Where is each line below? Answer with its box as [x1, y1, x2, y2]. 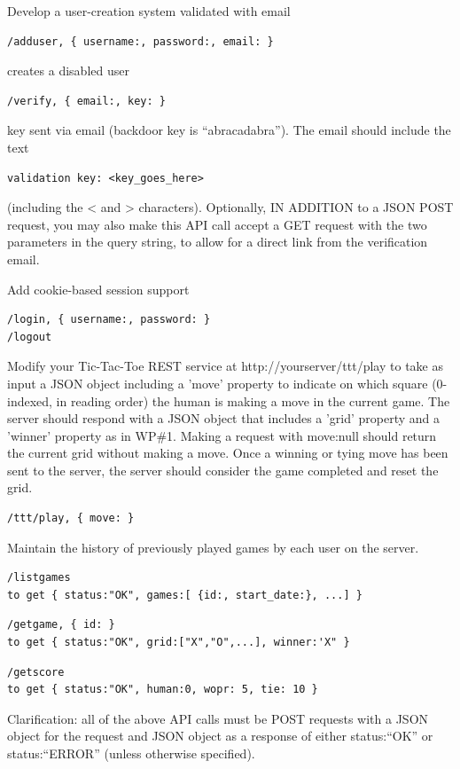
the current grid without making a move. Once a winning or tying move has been [7, 443, 448, 462]
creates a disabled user [7, 61, 129, 80]
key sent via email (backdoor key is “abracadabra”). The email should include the [7, 121, 451, 139]
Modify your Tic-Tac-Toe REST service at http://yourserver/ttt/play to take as [7, 357, 443, 375]
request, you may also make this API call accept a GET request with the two [7, 215, 427, 233]
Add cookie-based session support [7, 279, 190, 298]
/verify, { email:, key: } [7, 94, 166, 107]
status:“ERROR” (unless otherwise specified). [7, 744, 255, 762]
